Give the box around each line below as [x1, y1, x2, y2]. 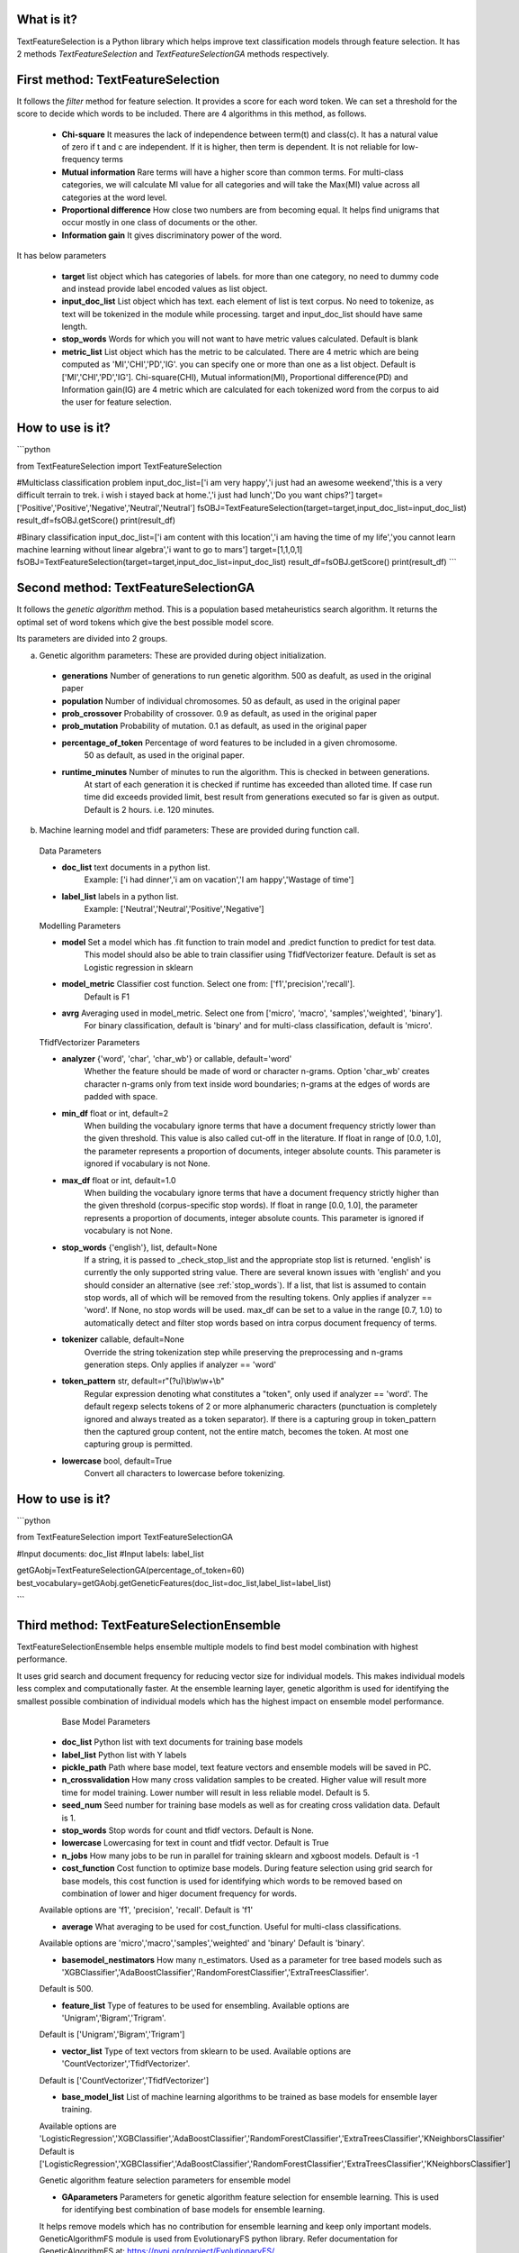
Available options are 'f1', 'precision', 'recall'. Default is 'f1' [39, 1904, 254, 1915]
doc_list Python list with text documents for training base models [61, 1737, 303, 1747]
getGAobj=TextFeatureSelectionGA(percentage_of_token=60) [16, 1564, 245, 1576]
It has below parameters [16, 251, 107, 261]
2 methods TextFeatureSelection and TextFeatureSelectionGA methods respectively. [16, 48, 330, 59]
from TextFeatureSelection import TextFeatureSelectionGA [16, 1532, 234, 1543]
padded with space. [84, 1091, 158, 1102]
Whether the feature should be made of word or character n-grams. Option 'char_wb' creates [84, 1066, 431, 1077]
